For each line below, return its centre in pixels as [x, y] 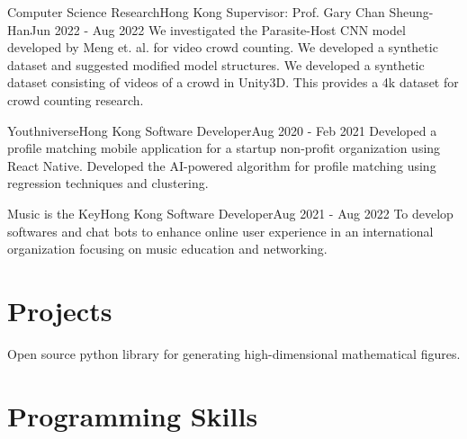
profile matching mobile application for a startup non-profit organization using [224, 148]
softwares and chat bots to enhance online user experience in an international [220, 231]
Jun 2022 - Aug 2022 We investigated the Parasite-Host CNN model [218, 29]
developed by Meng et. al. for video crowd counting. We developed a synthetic [223, 47]
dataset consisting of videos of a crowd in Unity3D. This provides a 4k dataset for [233, 82]
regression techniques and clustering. [108, 183]
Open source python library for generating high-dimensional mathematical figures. [234, 353]
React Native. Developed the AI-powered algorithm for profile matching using [222, 165]
